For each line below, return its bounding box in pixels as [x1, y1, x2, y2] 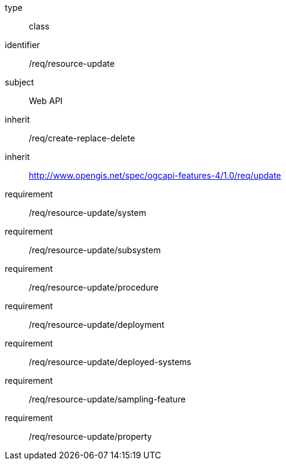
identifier [5, 40, 40, 50]
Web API [29, 96, 63, 106]
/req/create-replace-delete [29, 133, 135, 143]
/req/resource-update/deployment [29, 319, 165, 330]
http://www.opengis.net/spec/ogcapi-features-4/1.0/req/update [29, 170, 281, 180]
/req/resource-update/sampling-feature [29, 394, 186, 404]
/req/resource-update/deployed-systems [29, 357, 192, 367]
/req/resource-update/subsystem [29, 245, 161, 255]
